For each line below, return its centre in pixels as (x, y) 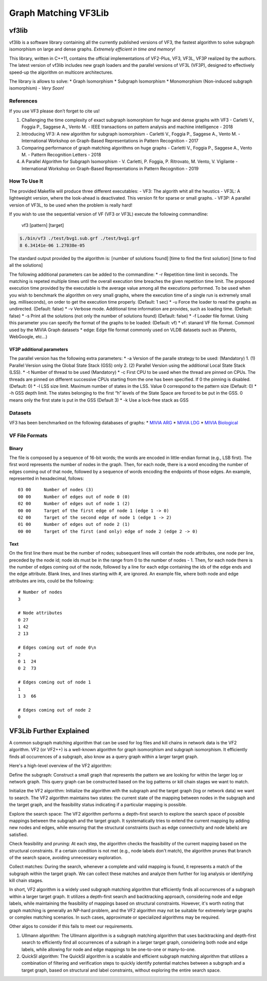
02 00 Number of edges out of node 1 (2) (74, 504)
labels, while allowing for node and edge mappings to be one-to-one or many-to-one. (109, 949)
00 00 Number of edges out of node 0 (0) (74, 497)
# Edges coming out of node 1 (55, 682)
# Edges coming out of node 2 (55, 710)
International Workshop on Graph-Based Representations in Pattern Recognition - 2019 (110, 168)
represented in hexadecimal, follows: (46, 478)
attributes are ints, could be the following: (51, 581)
